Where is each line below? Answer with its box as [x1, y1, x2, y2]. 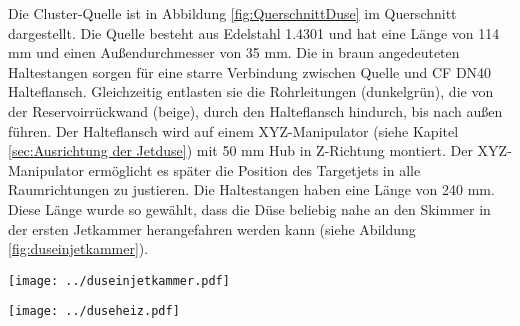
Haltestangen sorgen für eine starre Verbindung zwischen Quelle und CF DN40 [8, 61, 492, 82]
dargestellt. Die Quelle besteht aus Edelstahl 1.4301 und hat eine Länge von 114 [8, 22, 500, 43]
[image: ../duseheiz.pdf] [8, 304, 180, 319]
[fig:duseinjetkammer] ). [8, 238, 149, 259]
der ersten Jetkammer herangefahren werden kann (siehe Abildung [8, 218, 416, 239]
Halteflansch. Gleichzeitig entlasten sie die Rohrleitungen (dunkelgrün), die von [8, 81, 494, 102]
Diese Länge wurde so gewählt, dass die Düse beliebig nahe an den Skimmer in [8, 198, 491, 219]
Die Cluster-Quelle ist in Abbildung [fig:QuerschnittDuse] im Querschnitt [8, 3, 457, 23]
